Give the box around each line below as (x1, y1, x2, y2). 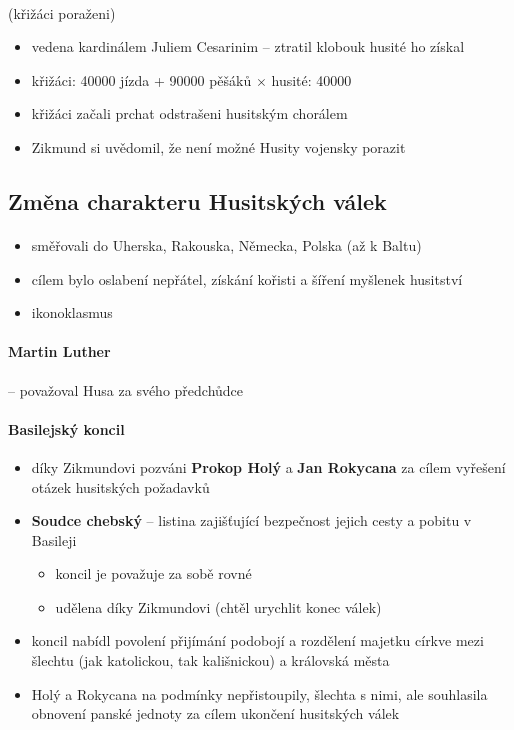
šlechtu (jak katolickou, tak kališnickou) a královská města (31, 650, 390, 671)
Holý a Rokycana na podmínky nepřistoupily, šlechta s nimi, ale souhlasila (31, 683, 488, 704)
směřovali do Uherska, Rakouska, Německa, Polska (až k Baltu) (31, 234, 422, 255)
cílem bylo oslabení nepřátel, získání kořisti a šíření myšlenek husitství (31, 268, 463, 289)
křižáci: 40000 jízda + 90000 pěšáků (31, 69, 252, 90)
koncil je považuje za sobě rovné (55, 563, 252, 584)
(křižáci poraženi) (8, 2, 116, 23)
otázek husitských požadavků (31, 476, 210, 497)
